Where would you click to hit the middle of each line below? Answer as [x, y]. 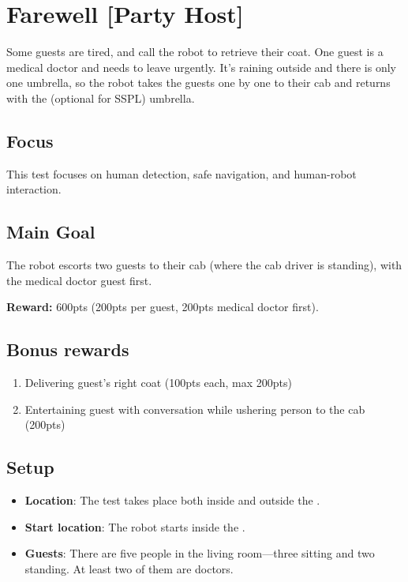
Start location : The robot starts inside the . [135, 526]
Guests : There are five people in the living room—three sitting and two [200, 553]
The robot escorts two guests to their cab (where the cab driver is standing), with [204, 265]
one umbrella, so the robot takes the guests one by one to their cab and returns [198, 83]
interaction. [34, 189]
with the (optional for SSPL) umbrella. [101, 98]
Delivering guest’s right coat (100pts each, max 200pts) [158, 383]
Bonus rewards [68, 349]
